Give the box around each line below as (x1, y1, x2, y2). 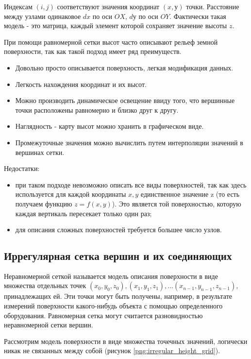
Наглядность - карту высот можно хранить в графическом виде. (15, 121, 204, 131)
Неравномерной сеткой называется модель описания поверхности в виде (4, 271, 218, 281)
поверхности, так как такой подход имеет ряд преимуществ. (4, 46, 182, 56)
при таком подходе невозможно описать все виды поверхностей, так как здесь (15, 179, 247, 189)
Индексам (4, 1, 33, 11)
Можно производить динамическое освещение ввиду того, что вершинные (15, 95, 235, 105)
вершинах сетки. (15, 147, 65, 157)
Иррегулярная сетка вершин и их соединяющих (4, 248, 232, 263)
